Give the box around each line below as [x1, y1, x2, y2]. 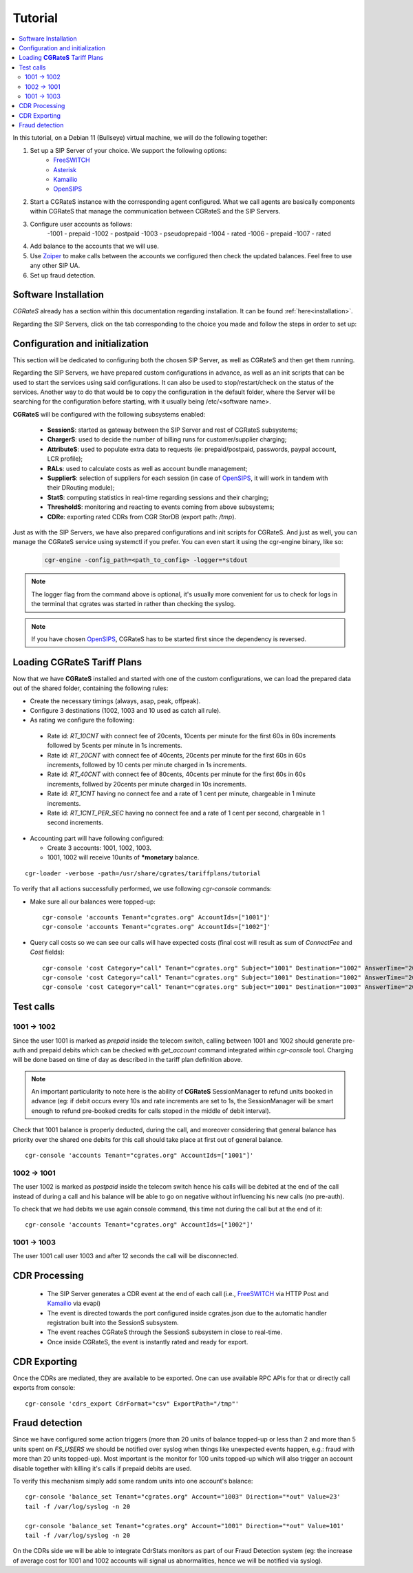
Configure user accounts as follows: [30, 220, 133, 228]
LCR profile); [47, 455, 83, 463]
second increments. [47, 818, 104, 826]
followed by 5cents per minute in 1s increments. [47, 741, 182, 750]
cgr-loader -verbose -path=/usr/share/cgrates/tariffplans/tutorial [25, 869, 261, 877]
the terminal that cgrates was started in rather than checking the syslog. [31, 600, 236, 608]
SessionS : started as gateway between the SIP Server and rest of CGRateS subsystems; [47, 426, 298, 434]
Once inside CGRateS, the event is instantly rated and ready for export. [47, 1337, 248, 1346]
